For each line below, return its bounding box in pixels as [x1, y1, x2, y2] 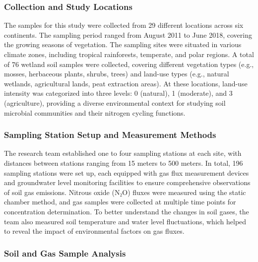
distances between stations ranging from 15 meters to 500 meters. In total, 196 [4, 157, 243, 168]
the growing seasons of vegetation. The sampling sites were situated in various [4, 39, 242, 50]
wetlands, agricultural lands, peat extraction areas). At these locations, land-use [4, 78, 248, 88]
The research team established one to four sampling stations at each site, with [4, 148, 242, 158]
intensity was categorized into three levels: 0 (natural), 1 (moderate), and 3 [4, 88, 233, 98]
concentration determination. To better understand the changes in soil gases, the [4, 206, 249, 216]
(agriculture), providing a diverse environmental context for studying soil [4, 97, 226, 108]
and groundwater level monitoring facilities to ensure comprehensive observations [4, 177, 251, 188]
